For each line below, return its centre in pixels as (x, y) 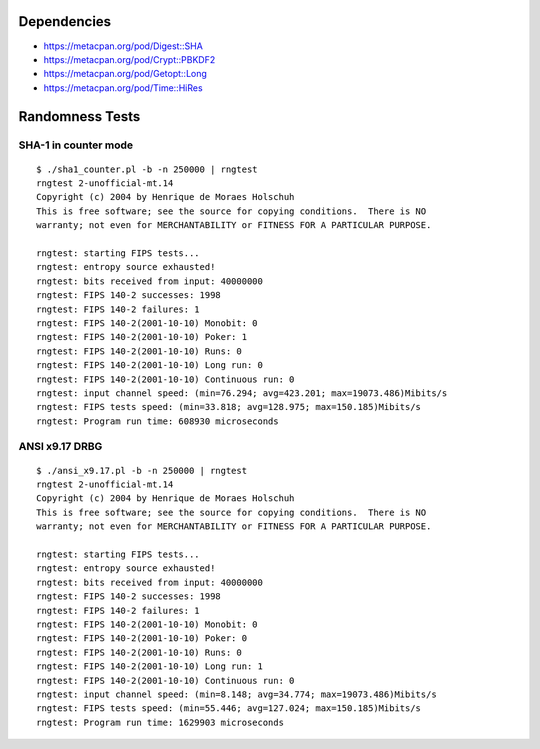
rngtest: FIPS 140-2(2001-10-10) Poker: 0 (142, 638)
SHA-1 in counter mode (76, 145)
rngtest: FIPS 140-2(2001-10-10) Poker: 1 (142, 337)
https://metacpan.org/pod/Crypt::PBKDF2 (129, 59)
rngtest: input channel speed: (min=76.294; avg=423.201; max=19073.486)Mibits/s (242, 393)
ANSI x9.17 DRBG (60, 447)
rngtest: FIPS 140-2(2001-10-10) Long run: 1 (150, 666)
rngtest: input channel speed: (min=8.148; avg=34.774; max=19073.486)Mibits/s (236, 694)
